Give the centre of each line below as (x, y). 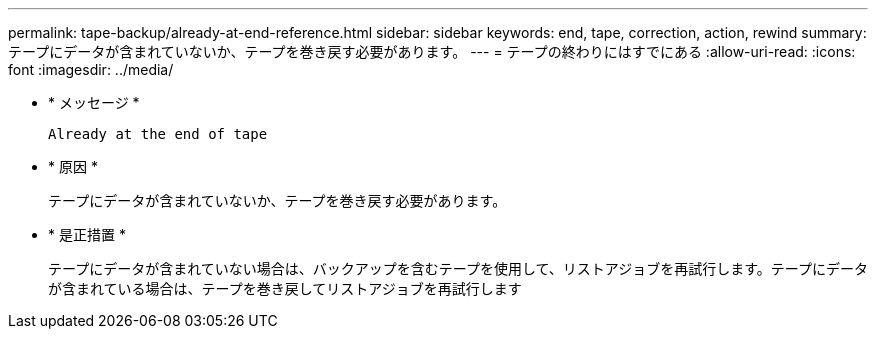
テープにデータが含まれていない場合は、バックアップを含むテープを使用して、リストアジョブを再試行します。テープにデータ (458, 268)
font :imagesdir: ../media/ (91, 69)
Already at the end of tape (158, 134)
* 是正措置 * (87, 234)
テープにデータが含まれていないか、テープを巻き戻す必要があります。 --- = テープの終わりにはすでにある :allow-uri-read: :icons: (432, 51)
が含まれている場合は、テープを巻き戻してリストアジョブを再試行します (285, 288)
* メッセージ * (94, 102)
